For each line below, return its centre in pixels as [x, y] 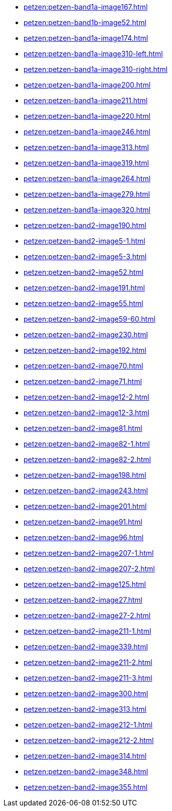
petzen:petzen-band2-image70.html [83, 366]
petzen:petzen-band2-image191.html [84, 288]
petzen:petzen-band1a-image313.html [86, 147]
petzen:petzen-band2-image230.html [86, 335]
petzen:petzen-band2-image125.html [85, 584]
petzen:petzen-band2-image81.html [83, 428]
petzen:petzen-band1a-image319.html [86, 163]
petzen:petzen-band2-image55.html [83, 303]
